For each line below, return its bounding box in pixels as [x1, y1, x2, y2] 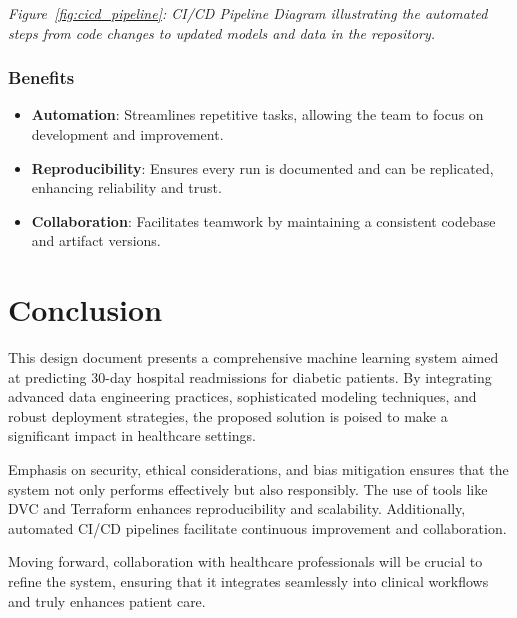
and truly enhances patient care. [8, 590, 206, 611]
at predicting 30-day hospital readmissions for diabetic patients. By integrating [8, 366, 492, 387]
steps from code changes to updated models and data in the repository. [8, 22, 436, 43]
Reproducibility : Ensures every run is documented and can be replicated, [31, 157, 494, 178]
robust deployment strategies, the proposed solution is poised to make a [8, 405, 448, 426]
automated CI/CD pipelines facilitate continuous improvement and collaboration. [8, 517, 507, 538]
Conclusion [8, 289, 163, 330]
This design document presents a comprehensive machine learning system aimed [8, 347, 499, 368]
